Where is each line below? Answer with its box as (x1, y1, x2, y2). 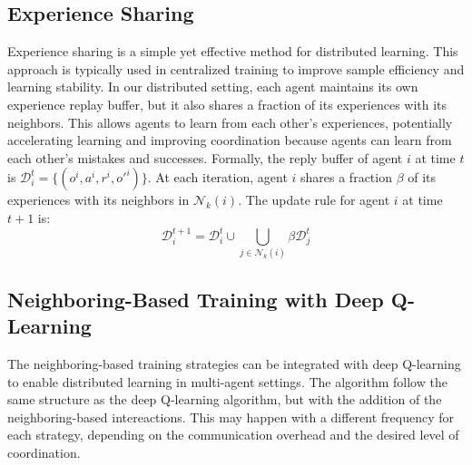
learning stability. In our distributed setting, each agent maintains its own (7, 77, 418, 96)
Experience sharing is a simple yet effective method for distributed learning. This (7, 42, 458, 61)
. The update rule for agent (238, 190, 390, 209)
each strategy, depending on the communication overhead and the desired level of (7, 425, 459, 444)
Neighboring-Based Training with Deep (7, 285, 384, 313)
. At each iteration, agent (147, 168, 288, 187)
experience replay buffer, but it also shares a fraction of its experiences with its (7, 94, 447, 113)
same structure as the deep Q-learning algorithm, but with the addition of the (7, 390, 442, 409)
